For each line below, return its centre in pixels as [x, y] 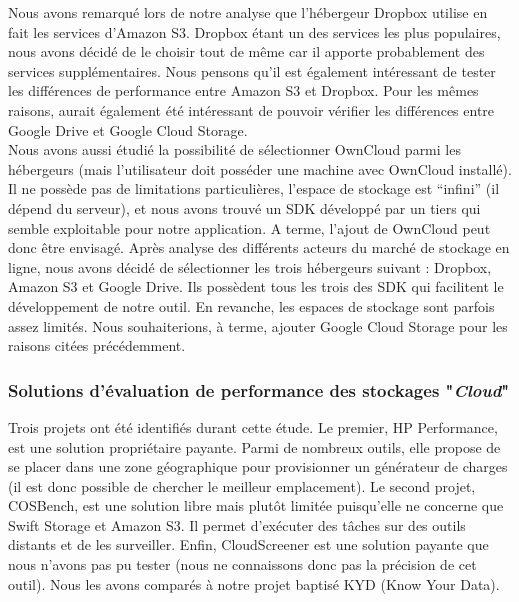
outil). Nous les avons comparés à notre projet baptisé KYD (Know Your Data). [254, 583]
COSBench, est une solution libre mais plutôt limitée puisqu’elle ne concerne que [256, 505]
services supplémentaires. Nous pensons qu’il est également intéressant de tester [252, 70]
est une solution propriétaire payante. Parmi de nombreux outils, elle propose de [254, 446]
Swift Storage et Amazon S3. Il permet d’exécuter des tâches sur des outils [237, 524]
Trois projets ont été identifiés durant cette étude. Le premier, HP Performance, [253, 426]
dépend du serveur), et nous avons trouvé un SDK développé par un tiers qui [244, 207]
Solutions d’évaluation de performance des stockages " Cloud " [259, 389]
